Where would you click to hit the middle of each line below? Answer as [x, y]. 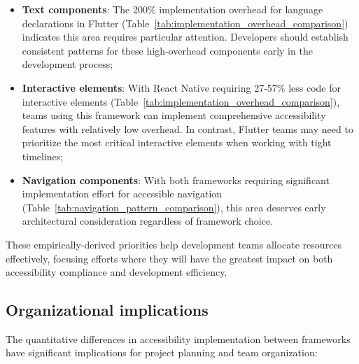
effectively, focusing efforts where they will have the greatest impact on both [169, 258]
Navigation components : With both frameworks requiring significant [176, 180]
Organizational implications [107, 310]
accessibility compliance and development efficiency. [117, 272]
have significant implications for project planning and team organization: [162, 352]
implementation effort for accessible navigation [122, 194]
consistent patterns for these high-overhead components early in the [167, 50]
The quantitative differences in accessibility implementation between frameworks [178, 338]
